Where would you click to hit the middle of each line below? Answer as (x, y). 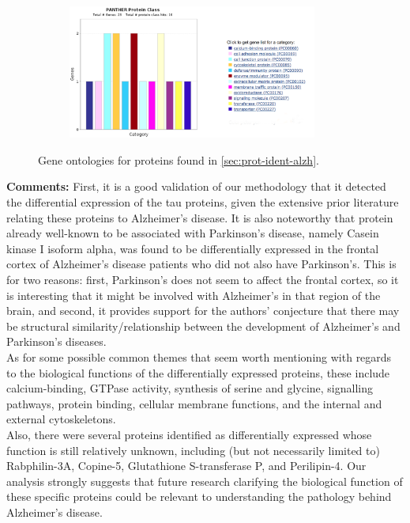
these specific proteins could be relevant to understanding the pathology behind (199, 496)
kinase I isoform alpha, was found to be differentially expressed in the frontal (193, 248)
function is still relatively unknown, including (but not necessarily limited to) (193, 450)
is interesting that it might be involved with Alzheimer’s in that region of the (194, 295)
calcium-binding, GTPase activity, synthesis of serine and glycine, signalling (190, 388)
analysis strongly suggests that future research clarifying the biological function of (205, 481)
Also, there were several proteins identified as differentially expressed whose (189, 434)
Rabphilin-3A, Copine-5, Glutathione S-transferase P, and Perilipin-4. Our (186, 466)
